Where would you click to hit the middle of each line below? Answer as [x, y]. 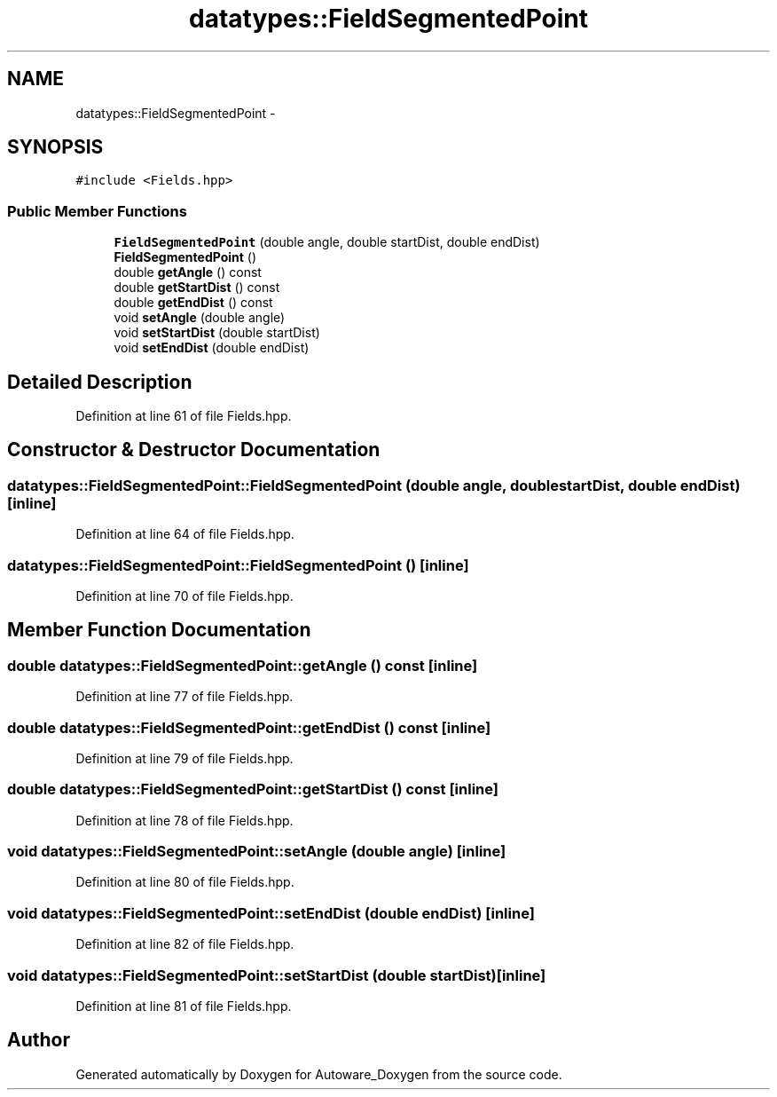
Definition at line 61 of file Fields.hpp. [184, 416]
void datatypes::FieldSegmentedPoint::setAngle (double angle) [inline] [257, 852]
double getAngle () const [188, 272]
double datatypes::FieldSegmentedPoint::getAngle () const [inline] [243, 665]
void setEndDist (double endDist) [212, 348]
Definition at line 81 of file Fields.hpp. [184, 1006]
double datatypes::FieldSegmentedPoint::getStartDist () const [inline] [253, 789]
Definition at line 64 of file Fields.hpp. [185, 534]
